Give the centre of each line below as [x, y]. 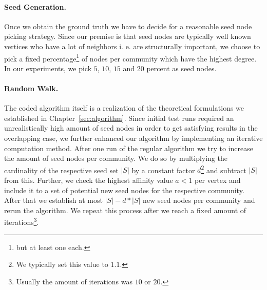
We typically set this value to [62, 264]
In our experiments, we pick [48, 68]
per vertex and [218, 180]
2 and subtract [224, 169]
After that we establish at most [53, 200]
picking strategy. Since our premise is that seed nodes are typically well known [128, 36]
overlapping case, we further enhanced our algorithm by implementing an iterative [133, 138]
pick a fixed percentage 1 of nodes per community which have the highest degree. [130, 57]
